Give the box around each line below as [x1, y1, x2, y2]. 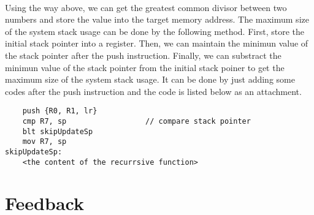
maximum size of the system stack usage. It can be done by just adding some [5, 73, 295, 86]
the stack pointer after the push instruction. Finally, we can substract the [5, 48, 281, 61]
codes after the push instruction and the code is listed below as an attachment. [5, 85, 302, 97]
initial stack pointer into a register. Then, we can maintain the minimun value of [5, 37, 308, 50]
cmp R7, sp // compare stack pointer [22, 117, 251, 126]
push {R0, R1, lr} [22, 107, 98, 116]
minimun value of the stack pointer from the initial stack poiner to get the [5, 61, 285, 74]
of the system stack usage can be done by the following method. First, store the [5, 25, 304, 37]
